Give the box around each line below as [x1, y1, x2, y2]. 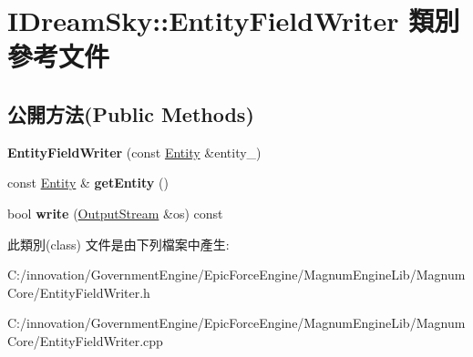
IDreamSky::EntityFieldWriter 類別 [7, 2, 460, 39]
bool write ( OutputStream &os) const [7, 203, 223, 222]
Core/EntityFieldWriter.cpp [7, 331, 163, 350]
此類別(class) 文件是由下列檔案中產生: [7, 234, 230, 253]
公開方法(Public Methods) [7, 99, 254, 127]
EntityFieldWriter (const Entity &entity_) [7, 142, 262, 161]
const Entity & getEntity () [7, 173, 169, 192]
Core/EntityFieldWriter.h [7, 282, 150, 301]
